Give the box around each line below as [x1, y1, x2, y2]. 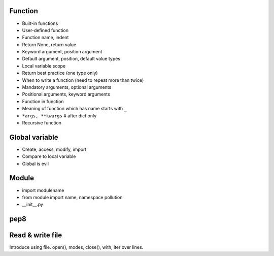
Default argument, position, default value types [22, 56, 121, 62]
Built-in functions [22, 20, 58, 26]
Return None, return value [22, 41, 77, 48]
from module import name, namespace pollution [22, 194, 123, 200]
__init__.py [22, 201, 43, 208]
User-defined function [22, 27, 68, 33]
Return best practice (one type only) [22, 70, 98, 76]
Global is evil [22, 161, 49, 167]
